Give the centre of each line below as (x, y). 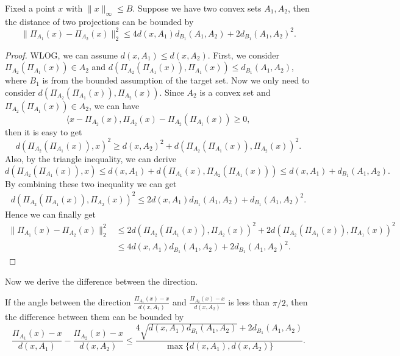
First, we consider (246, 55)
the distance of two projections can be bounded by (99, 21)
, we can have (114, 105)
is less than (249, 302)
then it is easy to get (44, 131)
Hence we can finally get (50, 214)
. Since (172, 92)
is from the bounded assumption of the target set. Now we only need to (176, 80)
